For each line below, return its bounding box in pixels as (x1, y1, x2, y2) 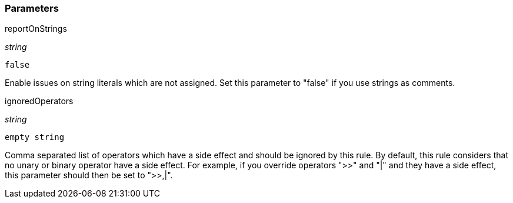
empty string (5, 132, 65, 142)
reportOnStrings (5, 24, 67, 34)
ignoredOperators (5, 96, 74, 107)
